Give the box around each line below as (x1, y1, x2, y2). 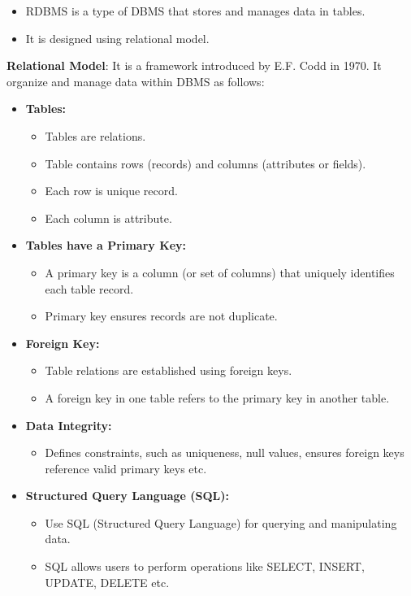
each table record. (45, 280, 134, 297)
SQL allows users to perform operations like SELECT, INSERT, (45, 558, 365, 575)
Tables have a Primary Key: (25, 237, 187, 254)
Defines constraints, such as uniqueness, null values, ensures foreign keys (45, 444, 405, 461)
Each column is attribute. (45, 209, 172, 226)
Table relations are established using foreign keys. (45, 362, 292, 379)
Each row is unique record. (45, 182, 178, 199)
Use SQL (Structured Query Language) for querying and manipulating (45, 514, 397, 531)
